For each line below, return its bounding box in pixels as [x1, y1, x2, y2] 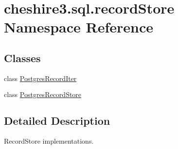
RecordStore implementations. [4, 136, 94, 146]
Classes [4, 50, 41, 65]
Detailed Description [4, 113, 110, 128]
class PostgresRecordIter [4, 73, 77, 83]
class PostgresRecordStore [4, 89, 82, 99]
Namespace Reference [4, 17, 153, 37]
